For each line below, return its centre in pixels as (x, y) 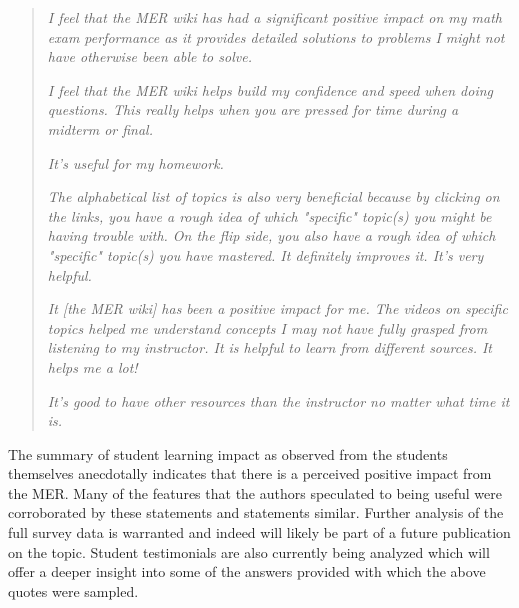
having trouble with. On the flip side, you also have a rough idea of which (271, 235)
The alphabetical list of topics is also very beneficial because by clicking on (273, 196)
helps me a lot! (92, 366)
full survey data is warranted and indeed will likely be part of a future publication (259, 532)
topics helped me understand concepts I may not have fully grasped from (267, 327)
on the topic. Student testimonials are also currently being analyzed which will (249, 551)
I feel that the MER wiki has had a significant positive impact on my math (274, 17)
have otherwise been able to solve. (149, 56)
